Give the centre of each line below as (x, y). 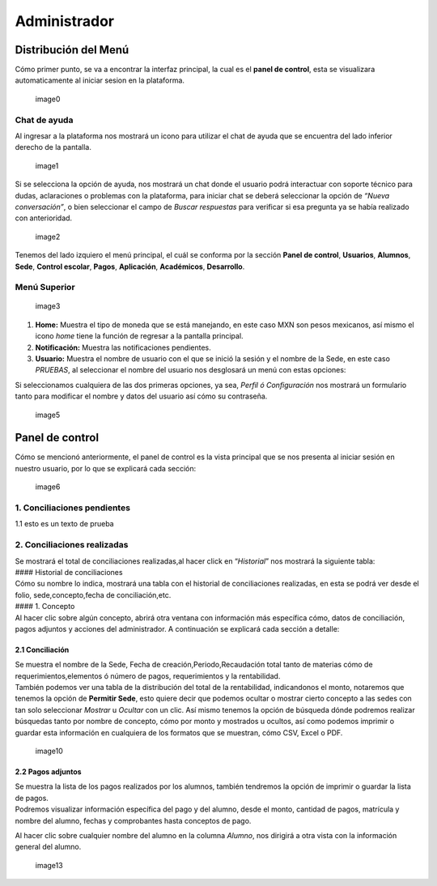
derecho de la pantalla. (53, 147)
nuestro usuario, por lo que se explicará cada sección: (106, 468)
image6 (48, 487)
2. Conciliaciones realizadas (72, 545)
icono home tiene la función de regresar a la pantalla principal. (139, 336)
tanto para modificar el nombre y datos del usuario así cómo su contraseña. (141, 396)
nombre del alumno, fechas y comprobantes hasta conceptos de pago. (133, 820)
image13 (49, 865)
